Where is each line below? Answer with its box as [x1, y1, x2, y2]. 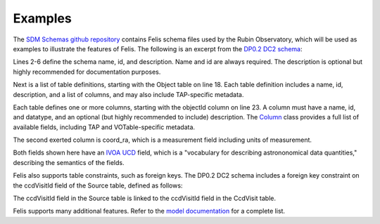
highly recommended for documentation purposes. [13, 67, 161, 76]
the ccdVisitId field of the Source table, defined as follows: [13, 181, 183, 190]
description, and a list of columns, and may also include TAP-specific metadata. [13, 90, 244, 98]
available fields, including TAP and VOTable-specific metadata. [13, 123, 196, 131]
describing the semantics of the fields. [13, 158, 125, 166]
